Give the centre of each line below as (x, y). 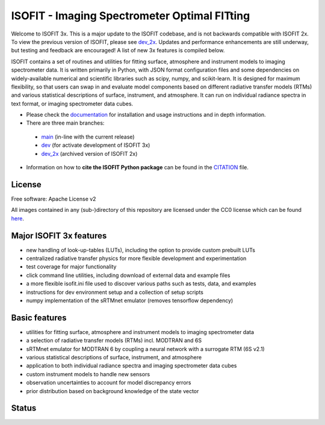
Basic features (39, 318)
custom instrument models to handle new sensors (88, 374)
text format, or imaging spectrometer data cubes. (72, 104)
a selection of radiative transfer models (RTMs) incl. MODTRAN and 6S (114, 341)
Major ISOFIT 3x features (59, 236)
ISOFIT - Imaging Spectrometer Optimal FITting (131, 16)
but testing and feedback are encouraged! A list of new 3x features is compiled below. (118, 51)
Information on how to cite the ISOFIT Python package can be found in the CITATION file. (138, 167)
